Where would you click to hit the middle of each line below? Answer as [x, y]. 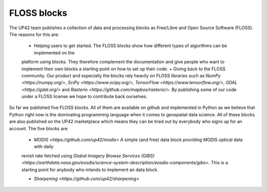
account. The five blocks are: [39, 128]
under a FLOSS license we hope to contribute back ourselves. [85, 96]
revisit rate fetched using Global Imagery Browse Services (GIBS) [88, 155]
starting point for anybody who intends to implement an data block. [90, 169]
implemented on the [54, 52]
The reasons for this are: [34, 34]
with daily [44, 146]
